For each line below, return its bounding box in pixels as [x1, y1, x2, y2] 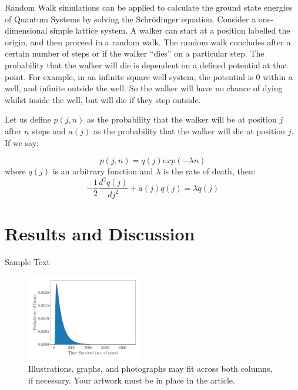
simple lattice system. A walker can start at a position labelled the [50, 24, 290, 37]
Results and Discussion [5, 221, 195, 245]
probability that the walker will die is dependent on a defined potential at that [5, 58, 289, 71]
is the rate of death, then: [163, 165, 256, 177]
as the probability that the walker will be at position [87, 113, 277, 125]
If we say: [5, 136, 39, 148]
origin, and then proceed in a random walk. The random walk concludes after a [5, 35, 291, 48]
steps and [32, 124, 66, 137]
